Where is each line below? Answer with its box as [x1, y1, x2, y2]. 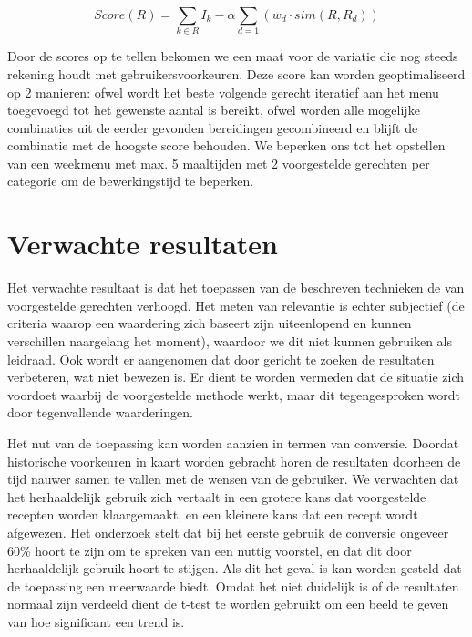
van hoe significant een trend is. [7, 611, 185, 631]
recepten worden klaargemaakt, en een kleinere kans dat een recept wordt [7, 505, 418, 524]
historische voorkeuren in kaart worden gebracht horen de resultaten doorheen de [7, 451, 461, 470]
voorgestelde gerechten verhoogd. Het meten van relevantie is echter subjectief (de [7, 295, 465, 314]
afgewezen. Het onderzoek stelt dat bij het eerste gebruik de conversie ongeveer [7, 522, 449, 541]
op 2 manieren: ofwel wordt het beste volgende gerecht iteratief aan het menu [7, 82, 439, 101]
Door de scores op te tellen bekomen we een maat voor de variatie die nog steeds [7, 46, 458, 66]
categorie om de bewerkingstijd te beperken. [7, 171, 254, 190]
